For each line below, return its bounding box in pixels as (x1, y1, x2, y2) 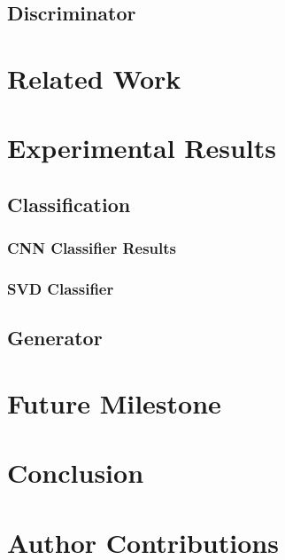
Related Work (7, 59, 181, 96)
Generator (7, 324, 103, 351)
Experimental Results (7, 130, 276, 166)
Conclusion (7, 454, 144, 491)
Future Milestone (7, 384, 221, 421)
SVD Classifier (7, 278, 114, 300)
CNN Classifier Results (7, 237, 177, 259)
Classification (7, 190, 131, 217)
